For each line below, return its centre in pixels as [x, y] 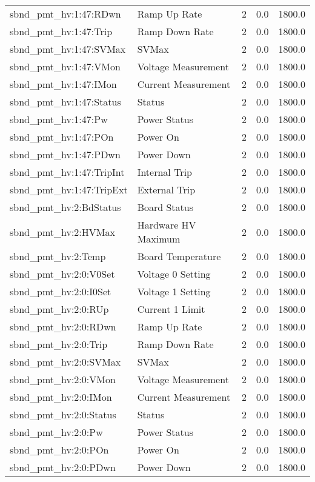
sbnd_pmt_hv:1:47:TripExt [69, 189]
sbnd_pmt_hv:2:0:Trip [59, 344]
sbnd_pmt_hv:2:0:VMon [63, 379]
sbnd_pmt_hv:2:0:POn [59, 450]
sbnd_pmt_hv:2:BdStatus [65, 207]
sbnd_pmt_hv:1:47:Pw [59, 119]
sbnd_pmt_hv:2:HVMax [62, 232]
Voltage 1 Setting [174, 291]
